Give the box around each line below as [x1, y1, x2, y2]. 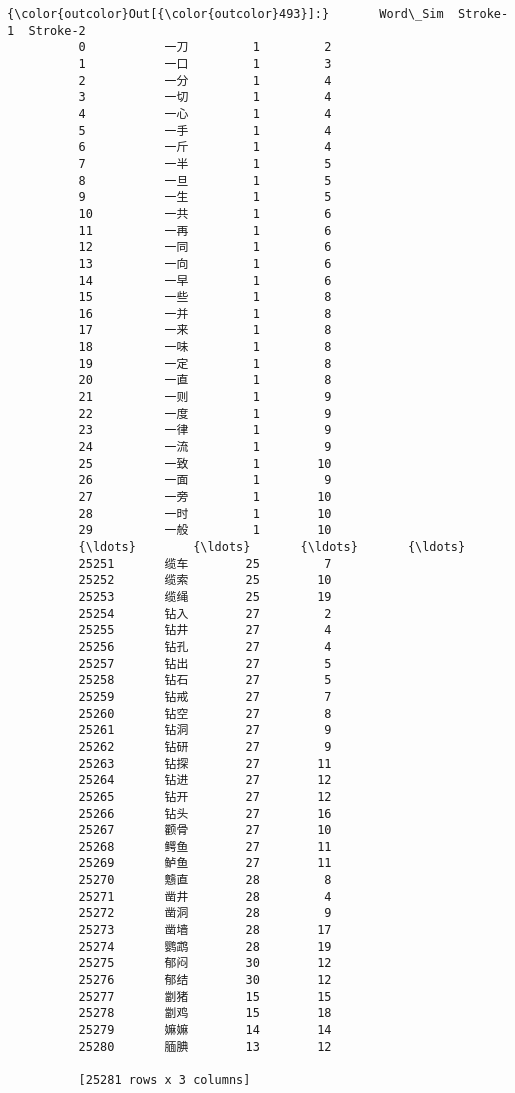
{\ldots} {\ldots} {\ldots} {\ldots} [78, 540, 466, 554]
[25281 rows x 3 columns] [78, 1073, 251, 1087]
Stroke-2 [28, 23, 86, 38]
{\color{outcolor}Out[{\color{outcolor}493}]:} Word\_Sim [7, 7, 444, 21]
